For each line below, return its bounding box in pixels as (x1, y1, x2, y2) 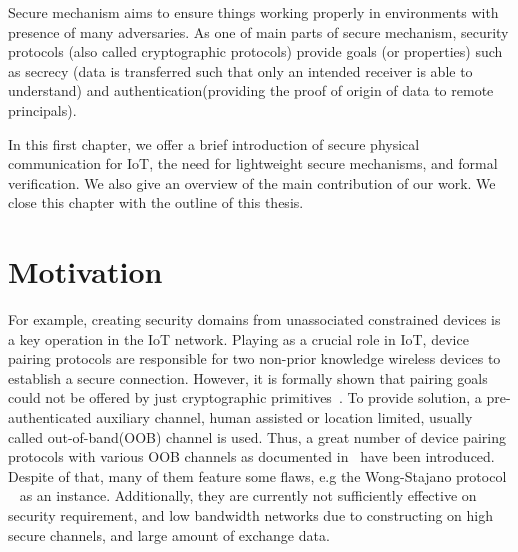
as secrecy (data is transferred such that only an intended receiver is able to (8, 60, 473, 81)
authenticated (8, 407, 92, 428)
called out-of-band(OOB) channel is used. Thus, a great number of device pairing (8, 426, 506, 447)
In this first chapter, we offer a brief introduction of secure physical (8, 133, 420, 154)
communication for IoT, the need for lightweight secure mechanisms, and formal (8, 153, 498, 174)
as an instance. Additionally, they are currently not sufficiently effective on (19, 485, 477, 506)
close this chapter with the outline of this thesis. (8, 192, 304, 213)
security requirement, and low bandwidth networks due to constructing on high (8, 505, 494, 525)
